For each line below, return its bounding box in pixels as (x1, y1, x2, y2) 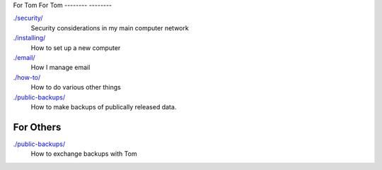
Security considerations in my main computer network (30, 23, 189, 32)
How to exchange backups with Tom (30, 150, 137, 158)
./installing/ (13, 34, 46, 42)
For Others (13, 121, 62, 133)
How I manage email (30, 63, 91, 72)
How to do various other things (30, 83, 122, 92)
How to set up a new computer (30, 43, 121, 52)
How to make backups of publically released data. (30, 102, 177, 111)
